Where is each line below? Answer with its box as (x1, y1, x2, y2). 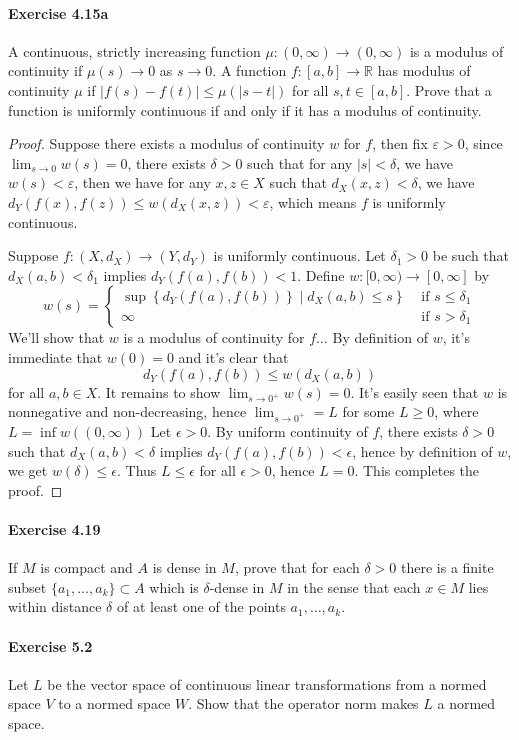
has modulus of (377, 60, 471, 81)
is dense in (152, 557, 217, 578)
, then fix (372, 133, 428, 154)
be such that (432, 245, 510, 266)
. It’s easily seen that (350, 381, 479, 402)
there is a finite (401, 557, 494, 578)
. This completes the (354, 460, 480, 481)
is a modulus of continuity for (123, 327, 305, 348)
